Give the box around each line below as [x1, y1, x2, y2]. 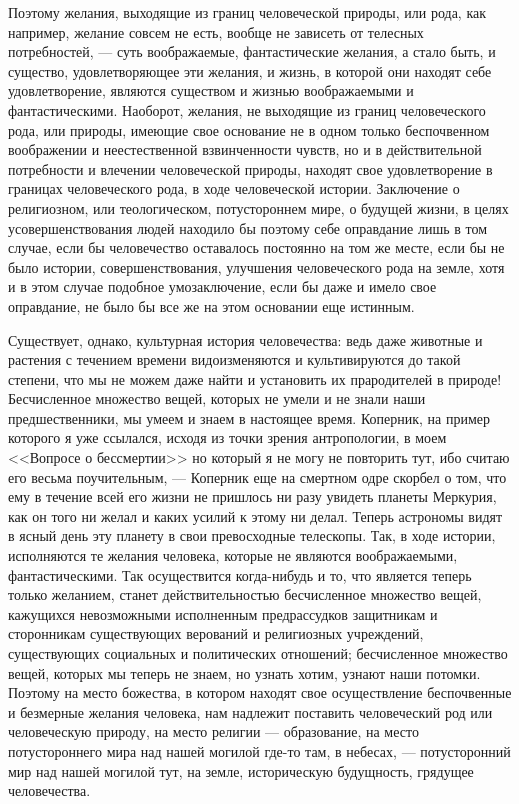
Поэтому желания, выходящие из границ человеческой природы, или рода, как [8, 2, 487, 22]
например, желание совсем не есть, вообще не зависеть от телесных [8, 21, 424, 42]
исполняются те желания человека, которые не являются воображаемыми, [8, 545, 458, 566]
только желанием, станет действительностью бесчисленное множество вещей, [8, 584, 482, 605]
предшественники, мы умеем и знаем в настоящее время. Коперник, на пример [8, 407, 491, 428]
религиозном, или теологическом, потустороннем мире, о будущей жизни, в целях [8, 197, 509, 218]
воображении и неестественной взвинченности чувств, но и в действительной [8, 139, 482, 160]
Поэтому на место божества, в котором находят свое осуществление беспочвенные [8, 682, 512, 703]
